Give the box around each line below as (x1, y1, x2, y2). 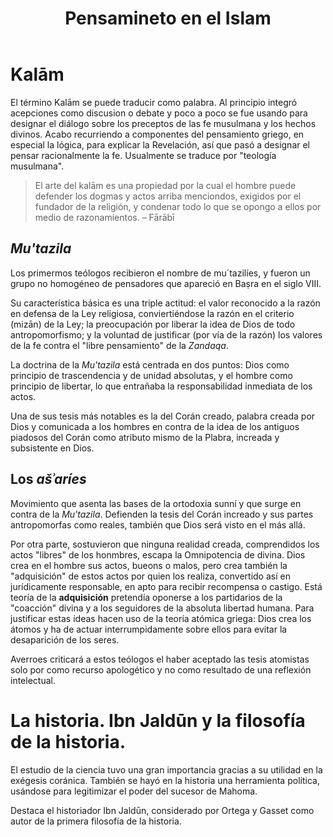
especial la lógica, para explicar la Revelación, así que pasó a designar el (10, 138, 311, 151)
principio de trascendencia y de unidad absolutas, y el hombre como (10, 369, 293, 381)
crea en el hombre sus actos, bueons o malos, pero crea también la (10, 559, 288, 571)
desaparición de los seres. (10, 633, 120, 646)
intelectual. (10, 674, 56, 686)
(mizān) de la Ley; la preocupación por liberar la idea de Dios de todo (10, 318, 296, 330)
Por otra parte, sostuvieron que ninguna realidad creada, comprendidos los (10, 538, 320, 550)
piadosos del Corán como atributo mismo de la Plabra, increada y (10, 431, 280, 443)
